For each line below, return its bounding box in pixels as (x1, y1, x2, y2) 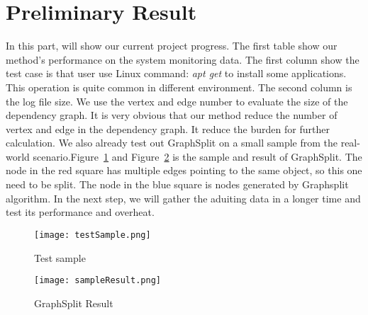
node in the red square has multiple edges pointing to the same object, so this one (6, 163, 362, 178)
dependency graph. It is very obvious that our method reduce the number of (6, 108, 338, 122)
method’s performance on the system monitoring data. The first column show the (6, 52, 359, 67)
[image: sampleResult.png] (34, 275, 161, 286)
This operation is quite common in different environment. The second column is (6, 79, 352, 94)
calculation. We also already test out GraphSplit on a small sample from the (6, 135, 338, 150)
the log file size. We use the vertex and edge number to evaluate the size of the (6, 93, 348, 108)
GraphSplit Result (34, 295, 113, 310)
